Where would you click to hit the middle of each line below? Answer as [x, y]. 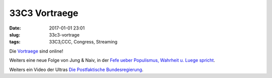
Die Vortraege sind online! [36, 51]
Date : [15, 28]
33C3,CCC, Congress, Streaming [83, 42]
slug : [15, 34]
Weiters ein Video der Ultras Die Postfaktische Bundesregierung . [76, 69]
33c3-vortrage [64, 34]
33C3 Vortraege [44, 13]
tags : [15, 42]
